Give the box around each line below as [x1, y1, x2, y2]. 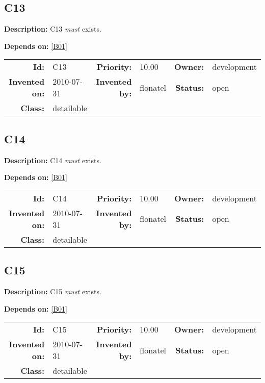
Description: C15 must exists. [4, 286, 101, 296]
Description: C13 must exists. [4, 23, 101, 34]
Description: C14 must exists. [4, 155, 101, 165]
